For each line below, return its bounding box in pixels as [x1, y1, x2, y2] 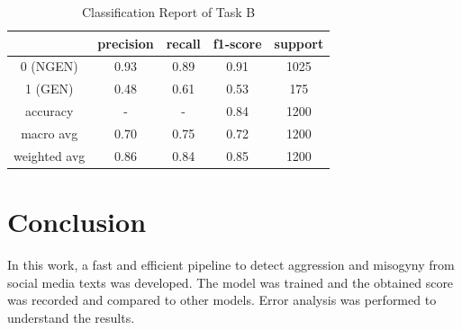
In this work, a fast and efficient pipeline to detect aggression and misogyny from [7, 255, 455, 274]
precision [97, 33, 154, 52]
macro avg [21, 123, 78, 142]
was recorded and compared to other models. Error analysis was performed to [7, 290, 437, 309]
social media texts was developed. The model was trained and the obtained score [7, 272, 454, 291]
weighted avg [14, 146, 86, 165]
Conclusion [7, 203, 147, 240]
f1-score [213, 33, 262, 52]
